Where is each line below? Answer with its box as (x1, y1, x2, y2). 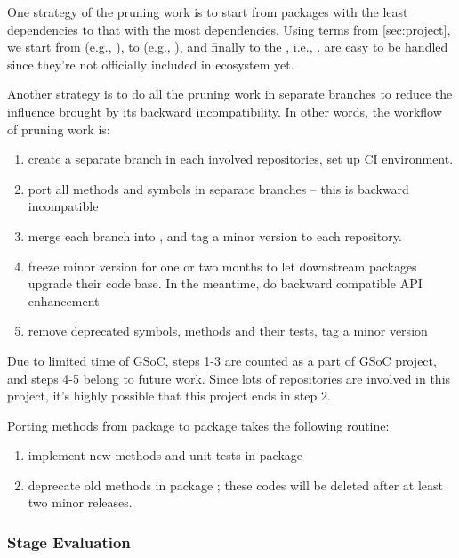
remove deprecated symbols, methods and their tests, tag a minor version (28, 321, 428, 340)
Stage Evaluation (7, 530, 131, 553)
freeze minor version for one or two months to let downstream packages (28, 256, 417, 275)
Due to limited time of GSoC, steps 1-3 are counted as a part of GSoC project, (7, 351, 437, 369)
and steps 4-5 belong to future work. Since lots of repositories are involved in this (7, 368, 451, 387)
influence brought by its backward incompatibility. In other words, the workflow (7, 101, 442, 120)
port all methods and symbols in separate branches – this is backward (28, 179, 409, 198)
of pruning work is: (7, 119, 110, 138)
